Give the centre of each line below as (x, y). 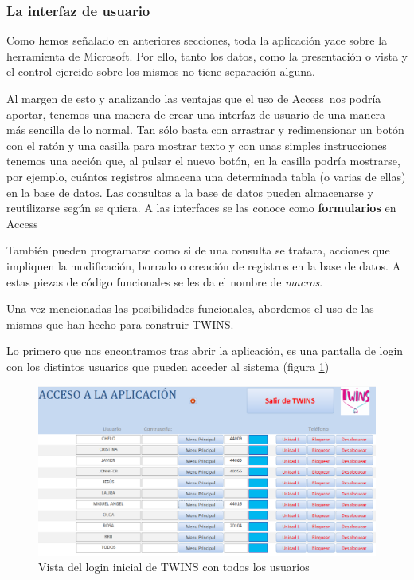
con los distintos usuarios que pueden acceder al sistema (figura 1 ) (168, 366)
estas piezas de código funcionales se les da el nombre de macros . (165, 281)
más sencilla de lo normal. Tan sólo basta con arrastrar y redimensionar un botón (205, 130)
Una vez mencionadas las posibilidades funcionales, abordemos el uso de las (190, 308)
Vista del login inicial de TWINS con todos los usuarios (174, 567)
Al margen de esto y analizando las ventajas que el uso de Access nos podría (194, 98)
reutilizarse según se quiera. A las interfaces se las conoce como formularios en (201, 208)
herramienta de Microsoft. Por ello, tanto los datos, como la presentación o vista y (207, 55)
